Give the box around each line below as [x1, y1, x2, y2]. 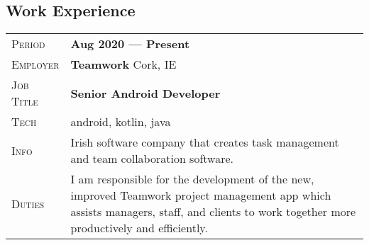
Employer [11, 56, 60, 73]
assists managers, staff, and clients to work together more [70, 203, 356, 220]
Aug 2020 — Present [70, 35, 190, 52]
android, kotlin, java [70, 113, 171, 130]
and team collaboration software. [70, 150, 234, 167]
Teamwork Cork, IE [70, 56, 177, 73]
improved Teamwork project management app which [70, 187, 331, 204]
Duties [11, 195, 44, 212]
